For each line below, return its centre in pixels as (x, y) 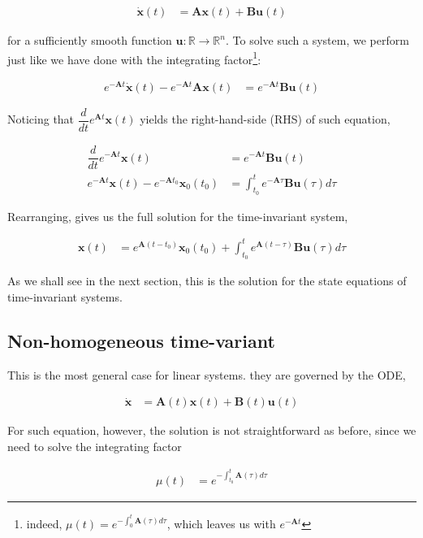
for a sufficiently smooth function (90, 40)
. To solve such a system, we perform (317, 40)
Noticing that (41, 119)
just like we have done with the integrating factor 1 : (134, 58)
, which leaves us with (221, 524)
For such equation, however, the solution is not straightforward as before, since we (212, 430)
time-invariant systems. (65, 296)
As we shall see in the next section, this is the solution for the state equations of (207, 281)
